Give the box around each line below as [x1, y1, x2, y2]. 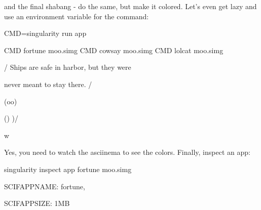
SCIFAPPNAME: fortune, [4, 181, 85, 191]
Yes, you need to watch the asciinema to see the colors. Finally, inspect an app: [4, 147, 250, 157]
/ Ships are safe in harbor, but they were [4, 62, 131, 72]
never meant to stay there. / [4, 78, 92, 89]
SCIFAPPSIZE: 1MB [4, 198, 70, 208]
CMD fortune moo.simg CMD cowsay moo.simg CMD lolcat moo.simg [4, 45, 223, 55]
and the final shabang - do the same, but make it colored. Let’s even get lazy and [4, 1, 257, 11]
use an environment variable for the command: [4, 11, 149, 21]
